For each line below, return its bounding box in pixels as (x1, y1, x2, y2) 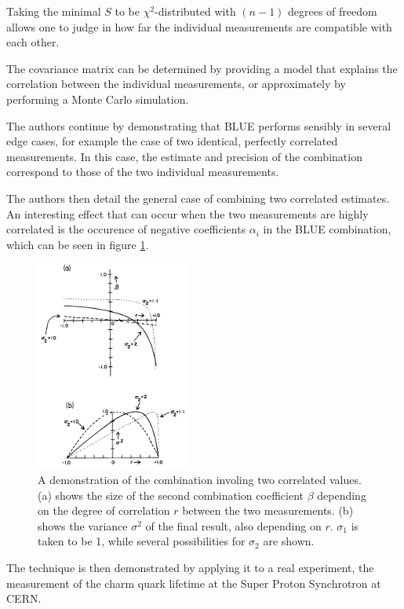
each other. (6, 34, 60, 50)
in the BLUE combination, (263, 221, 391, 237)
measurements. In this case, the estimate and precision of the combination (6, 148, 362, 164)
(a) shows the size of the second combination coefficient (38, 486, 304, 503)
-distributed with (155, 3, 236, 19)
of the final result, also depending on (145, 517, 322, 534)
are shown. (263, 533, 315, 549)
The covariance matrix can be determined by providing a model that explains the (6, 60, 398, 76)
